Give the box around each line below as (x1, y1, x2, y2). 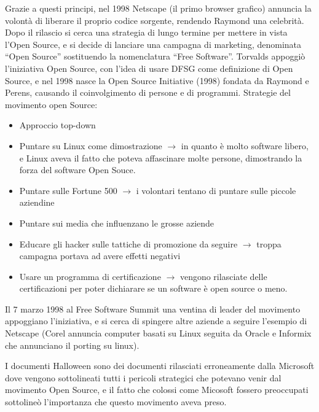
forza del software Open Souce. (19, 163, 136, 176)
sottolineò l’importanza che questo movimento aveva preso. (5, 395, 227, 408)
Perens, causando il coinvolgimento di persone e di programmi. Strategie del (5, 86, 291, 99)
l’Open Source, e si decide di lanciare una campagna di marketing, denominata (5, 37, 302, 50)
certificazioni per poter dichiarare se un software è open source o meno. (19, 282, 288, 295)
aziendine (19, 196, 55, 209)
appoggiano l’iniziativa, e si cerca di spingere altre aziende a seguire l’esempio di (5, 314, 307, 327)
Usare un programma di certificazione (19, 270, 161, 282)
